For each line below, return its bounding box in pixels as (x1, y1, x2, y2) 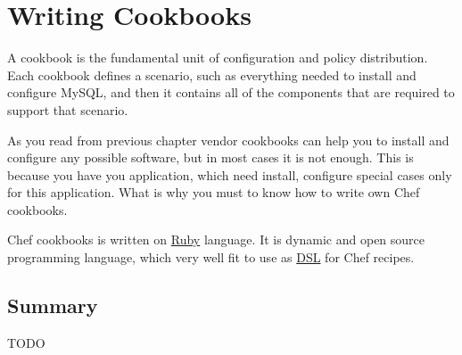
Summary (7, 292, 98, 319)
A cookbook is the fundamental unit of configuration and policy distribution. (7, 48, 428, 67)
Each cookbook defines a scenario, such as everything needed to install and (7, 65, 417, 84)
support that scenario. (7, 100, 128, 119)
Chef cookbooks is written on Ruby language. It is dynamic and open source (7, 230, 425, 249)
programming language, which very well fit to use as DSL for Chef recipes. (7, 248, 415, 267)
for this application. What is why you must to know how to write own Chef (7, 183, 420, 202)
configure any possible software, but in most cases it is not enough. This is (7, 148, 414, 167)
